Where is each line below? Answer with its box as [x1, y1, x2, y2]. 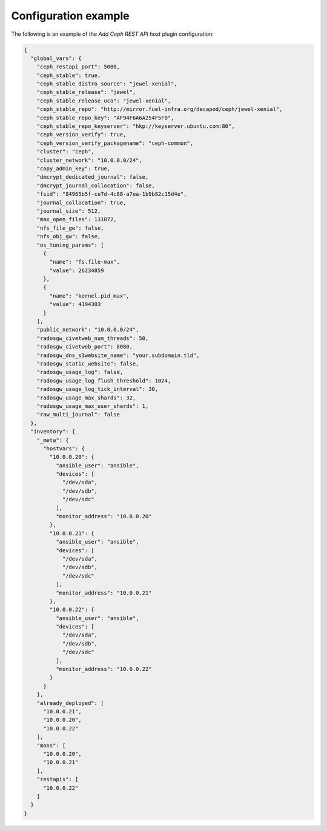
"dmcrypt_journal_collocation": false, [36, 182, 156, 189]
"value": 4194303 [49, 301, 101, 308]
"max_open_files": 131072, [36, 216, 117, 223]
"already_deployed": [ [36, 699, 104, 706]
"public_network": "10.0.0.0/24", [36, 326, 139, 333]
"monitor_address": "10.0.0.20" [55, 513, 152, 520]
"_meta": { [36, 436, 69, 444]
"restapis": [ [36, 776, 79, 783]
